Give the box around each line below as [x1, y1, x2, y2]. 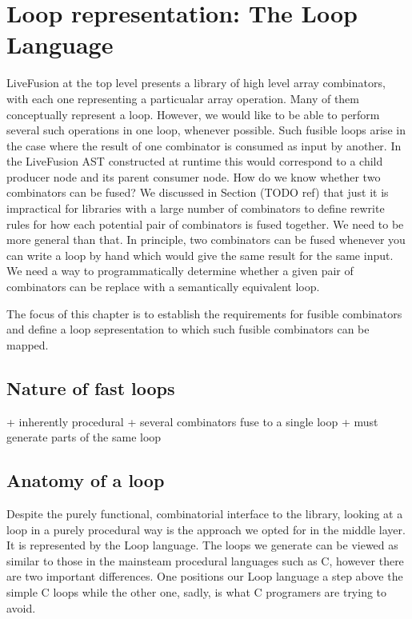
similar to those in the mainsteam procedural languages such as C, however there [6, 552, 404, 569]
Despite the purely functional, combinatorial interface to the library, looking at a [6, 505, 403, 521]
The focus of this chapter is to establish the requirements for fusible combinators [6, 305, 402, 321]
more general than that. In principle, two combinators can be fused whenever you [6, 231, 406, 248]
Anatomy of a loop [6, 468, 165, 493]
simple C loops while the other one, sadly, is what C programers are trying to [6, 583, 387, 600]
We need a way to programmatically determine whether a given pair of [6, 262, 354, 279]
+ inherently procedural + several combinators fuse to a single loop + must [6, 413, 378, 429]
